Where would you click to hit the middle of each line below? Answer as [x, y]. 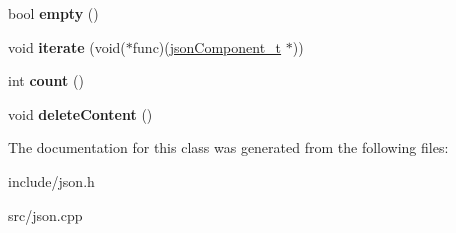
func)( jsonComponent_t [207, 46]
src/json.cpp [45, 214]
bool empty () [53, 13]
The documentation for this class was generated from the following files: [228, 147]
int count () [46, 80]
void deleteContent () [80, 113]
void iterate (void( [67, 46]
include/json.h [51, 180]
